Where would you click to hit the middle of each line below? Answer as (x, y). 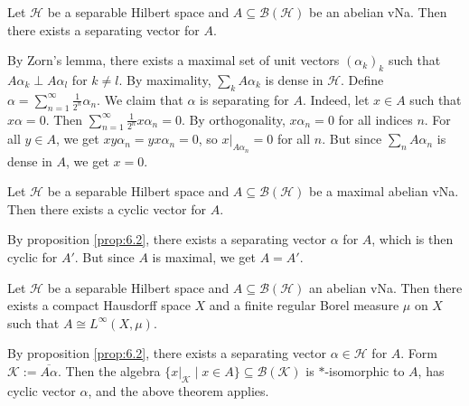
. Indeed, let (336, 99)
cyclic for (33, 256)
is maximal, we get (204, 256)
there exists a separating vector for (103, 29)
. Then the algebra (109, 370)
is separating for (244, 99)
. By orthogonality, (233, 119)
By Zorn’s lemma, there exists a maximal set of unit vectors (174, 60)
